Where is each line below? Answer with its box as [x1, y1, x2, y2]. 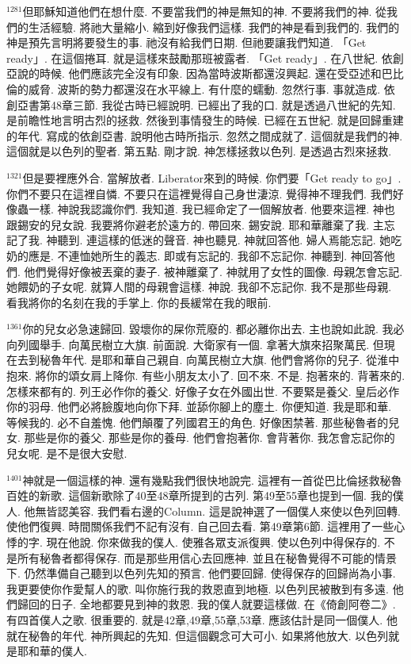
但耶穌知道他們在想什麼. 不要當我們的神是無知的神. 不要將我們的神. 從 [22, 3, 387, 19]
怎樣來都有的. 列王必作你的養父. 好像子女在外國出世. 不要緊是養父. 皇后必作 [6, 382, 400, 399]
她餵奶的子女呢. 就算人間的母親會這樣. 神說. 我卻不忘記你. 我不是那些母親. [6, 278, 392, 295]
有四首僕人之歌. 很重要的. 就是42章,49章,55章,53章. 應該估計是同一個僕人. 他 [6, 611, 398, 628]
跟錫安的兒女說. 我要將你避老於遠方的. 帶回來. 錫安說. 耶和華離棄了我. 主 [6, 216, 384, 232]
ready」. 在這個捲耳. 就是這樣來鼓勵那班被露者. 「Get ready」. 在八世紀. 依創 [6, 49, 404, 66]
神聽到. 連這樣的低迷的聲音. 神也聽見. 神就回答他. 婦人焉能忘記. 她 [46, 232, 391, 248]
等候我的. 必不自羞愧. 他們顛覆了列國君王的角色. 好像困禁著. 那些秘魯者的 [6, 413, 389, 430]
